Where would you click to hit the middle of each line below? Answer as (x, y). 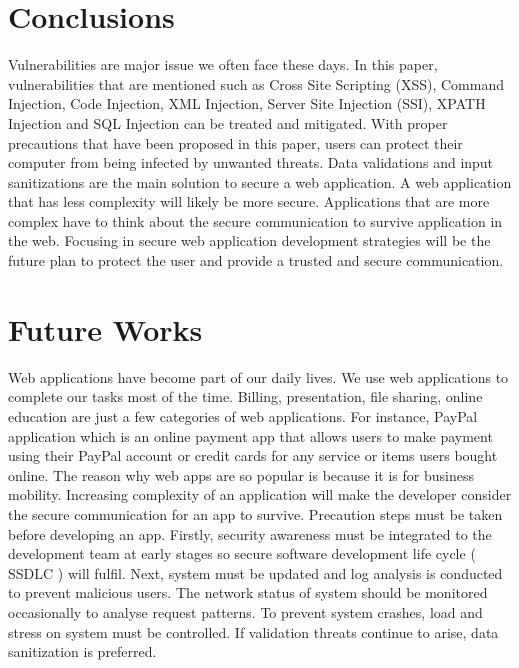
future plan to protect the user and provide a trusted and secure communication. (256, 260)
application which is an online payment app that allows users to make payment (250, 435)
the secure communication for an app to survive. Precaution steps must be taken (255, 513)
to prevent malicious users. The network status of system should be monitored (248, 592)
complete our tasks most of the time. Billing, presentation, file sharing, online (245, 396)
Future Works (105, 328)
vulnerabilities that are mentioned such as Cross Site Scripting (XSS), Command (256, 83)
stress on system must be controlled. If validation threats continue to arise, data (253, 631)
